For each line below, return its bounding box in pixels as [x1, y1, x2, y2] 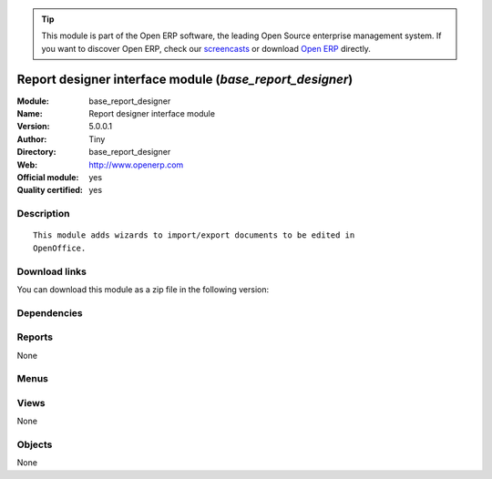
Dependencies [16, 306, 84, 319]
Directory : [16, 147, 56, 158]
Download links [16, 265, 87, 278]
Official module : [16, 172, 79, 183]
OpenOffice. [33, 242, 87, 253]
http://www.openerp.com [88, 159, 184, 170]
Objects [16, 438, 53, 451]
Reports [16, 331, 54, 343]
